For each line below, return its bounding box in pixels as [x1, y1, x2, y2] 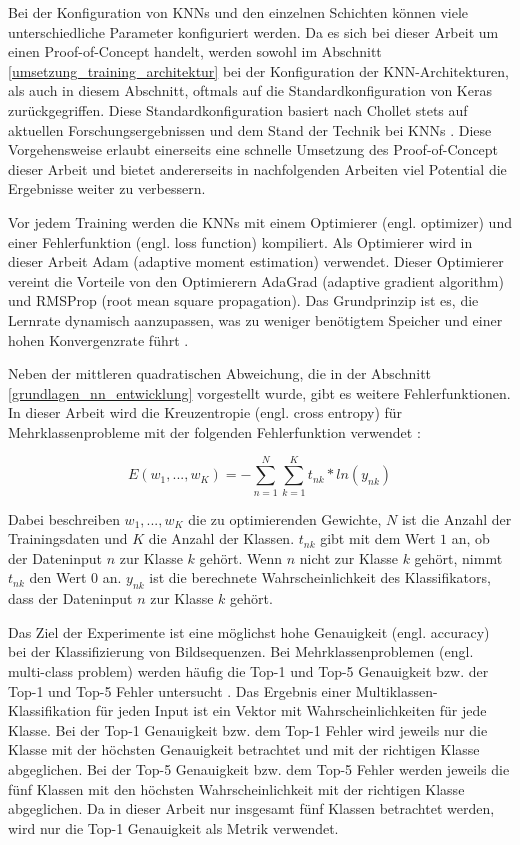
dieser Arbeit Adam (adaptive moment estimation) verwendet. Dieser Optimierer [8, 251, 504, 272]
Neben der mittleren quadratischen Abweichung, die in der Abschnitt [8, 363, 432, 384]
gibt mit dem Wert [320, 528, 436, 549]
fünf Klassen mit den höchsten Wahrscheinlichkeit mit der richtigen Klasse [8, 778, 465, 799]
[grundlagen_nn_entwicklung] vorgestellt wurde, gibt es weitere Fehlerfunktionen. [8, 382, 511, 403]
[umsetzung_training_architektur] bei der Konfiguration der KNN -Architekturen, [8, 60, 510, 81]
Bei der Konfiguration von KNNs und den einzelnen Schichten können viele [8, 2, 469, 22]
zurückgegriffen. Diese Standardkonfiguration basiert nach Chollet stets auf [8, 99, 468, 120]
